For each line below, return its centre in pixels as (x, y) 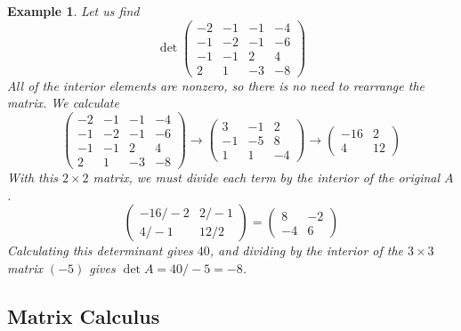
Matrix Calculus (84, 315)
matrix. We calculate (63, 103)
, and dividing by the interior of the (307, 250)
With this (32, 178)
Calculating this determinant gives (100, 250)
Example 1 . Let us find (73, 11)
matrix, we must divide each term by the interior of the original (267, 178)
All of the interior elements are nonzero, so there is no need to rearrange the (216, 85)
